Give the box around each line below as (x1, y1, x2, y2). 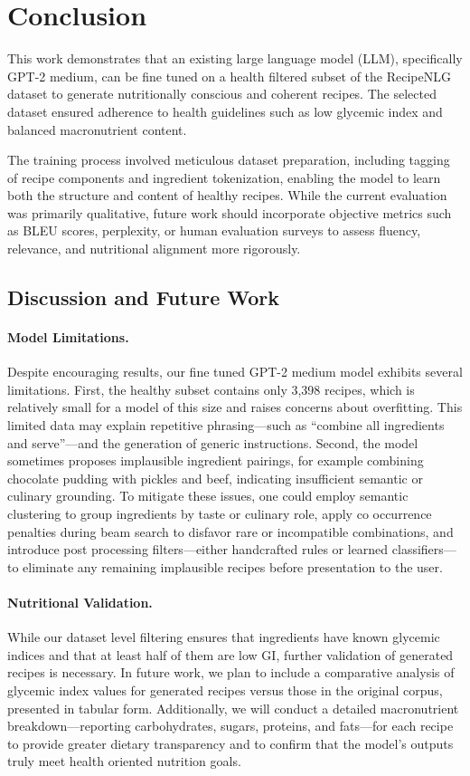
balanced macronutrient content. (7, 120, 187, 139)
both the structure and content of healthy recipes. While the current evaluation (7, 186, 447, 205)
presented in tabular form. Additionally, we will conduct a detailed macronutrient (7, 698, 459, 717)
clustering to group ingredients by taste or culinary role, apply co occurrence (7, 503, 432, 522)
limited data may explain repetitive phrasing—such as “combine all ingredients (7, 416, 445, 435)
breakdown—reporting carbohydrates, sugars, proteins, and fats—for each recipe (7, 716, 454, 735)
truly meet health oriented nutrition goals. (7, 752, 241, 771)
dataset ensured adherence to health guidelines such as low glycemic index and (7, 101, 443, 120)
